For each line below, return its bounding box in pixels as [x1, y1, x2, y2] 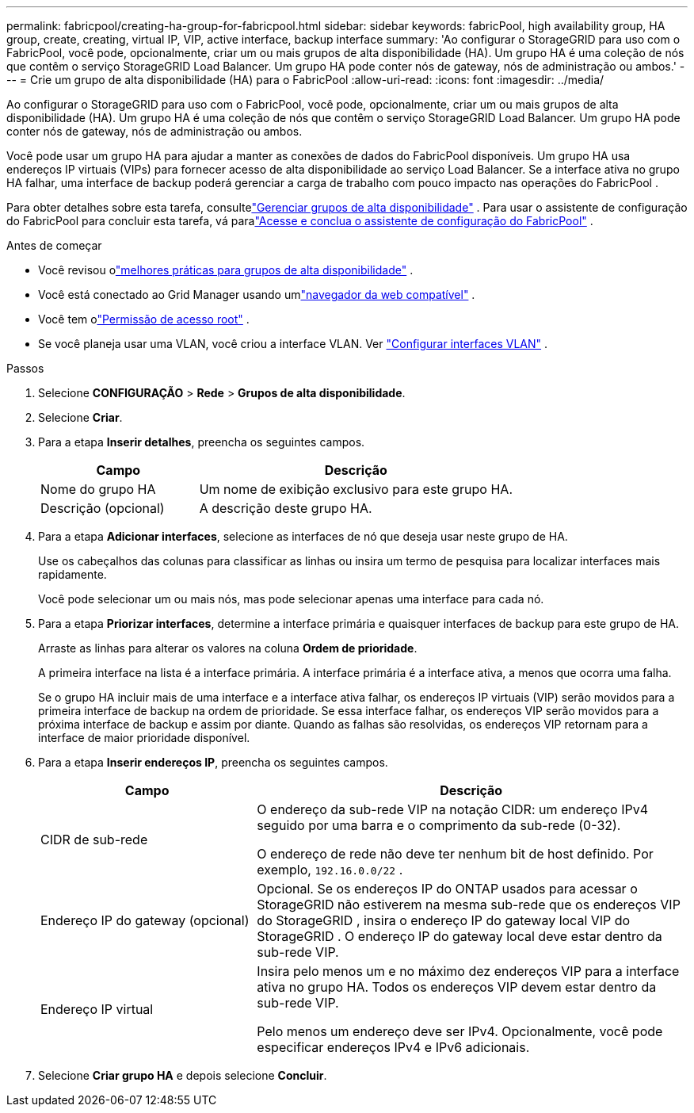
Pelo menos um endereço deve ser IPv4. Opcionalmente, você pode [257, 1023, 663, 1039]
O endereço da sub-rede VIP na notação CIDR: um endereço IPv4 [257, 801, 649, 817]
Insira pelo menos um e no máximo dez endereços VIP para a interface [257, 963, 680, 979]
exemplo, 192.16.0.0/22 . [257, 862, 403, 878]
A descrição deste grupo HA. [199, 500, 372, 516]
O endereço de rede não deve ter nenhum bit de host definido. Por [257, 846, 654, 862]
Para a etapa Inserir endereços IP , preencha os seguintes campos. [38, 755, 388, 769]
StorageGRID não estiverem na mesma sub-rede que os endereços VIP [257, 897, 681, 912]
